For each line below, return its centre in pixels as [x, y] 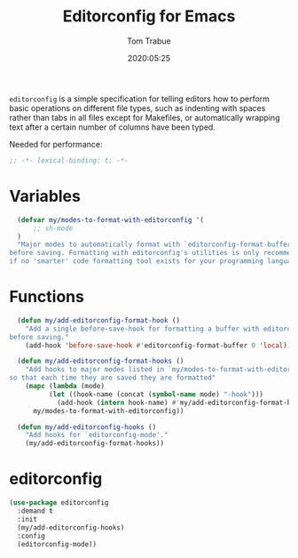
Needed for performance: [56, 144]
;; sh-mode [53, 228]
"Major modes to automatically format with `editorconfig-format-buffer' [156, 245]
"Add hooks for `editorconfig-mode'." [97, 435]
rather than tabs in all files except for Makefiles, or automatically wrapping [145, 117]
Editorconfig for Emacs [149, 16]
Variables [45, 196]
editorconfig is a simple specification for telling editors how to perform [140, 99]
